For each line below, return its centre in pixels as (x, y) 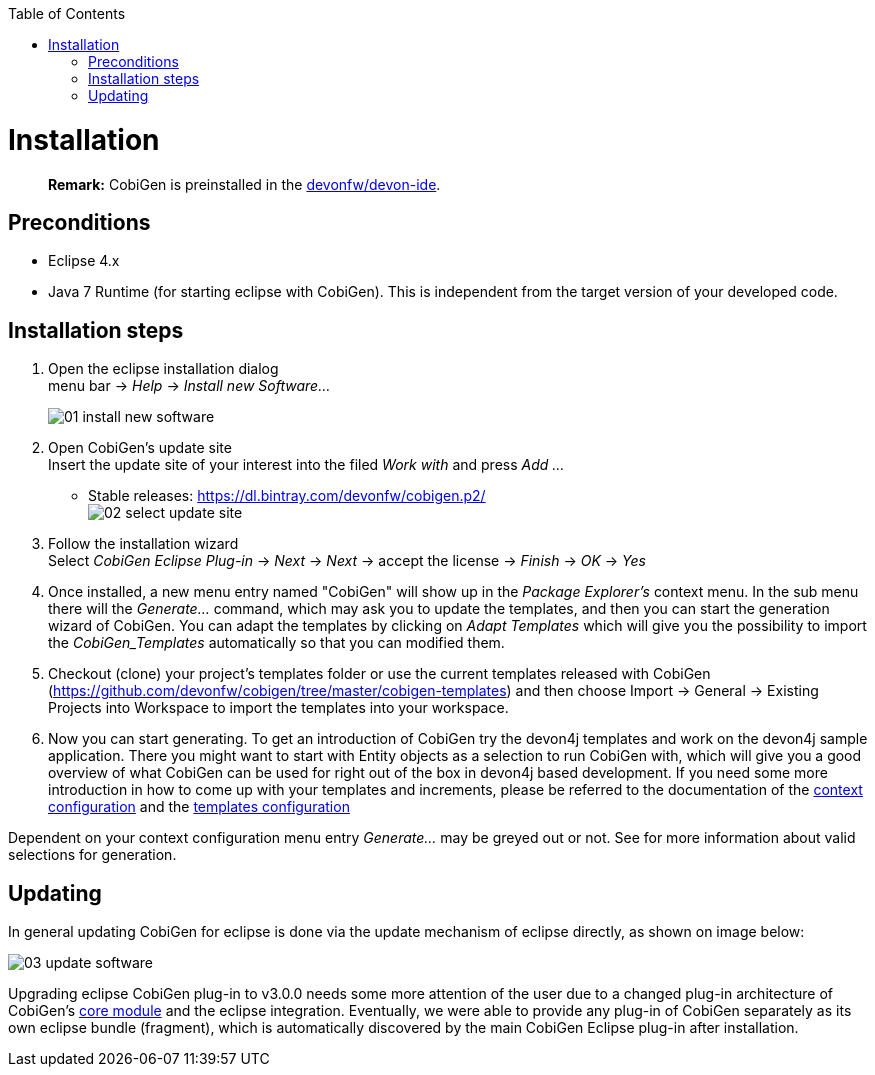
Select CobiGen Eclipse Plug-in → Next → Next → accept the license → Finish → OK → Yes (347, 561)
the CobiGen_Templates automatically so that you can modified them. (276, 643)
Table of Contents (67, 13)
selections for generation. (92, 855)
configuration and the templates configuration (199, 807)
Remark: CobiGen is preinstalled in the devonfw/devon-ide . (244, 184)
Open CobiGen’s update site (140, 448)
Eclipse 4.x (84, 261)
